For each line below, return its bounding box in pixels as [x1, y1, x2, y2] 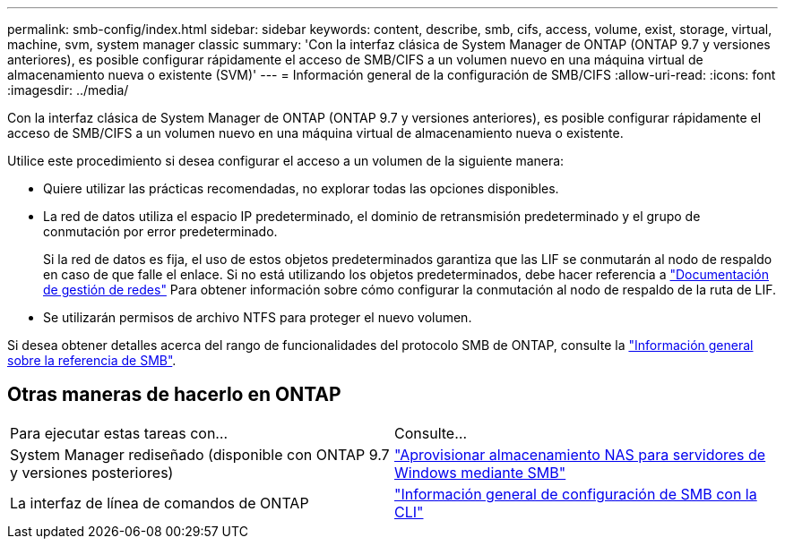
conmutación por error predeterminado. [43, 224, 278, 239]
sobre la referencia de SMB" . [7, 353, 177, 368]
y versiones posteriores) [10, 463, 174, 482]
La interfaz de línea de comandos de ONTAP [10, 493, 309, 512]
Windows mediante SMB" [394, 463, 566, 482]
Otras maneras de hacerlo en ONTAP [7, 383, 341, 406]
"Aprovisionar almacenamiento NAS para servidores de [394, 445, 766, 464]
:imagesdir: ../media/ [7, 82, 129, 98]
